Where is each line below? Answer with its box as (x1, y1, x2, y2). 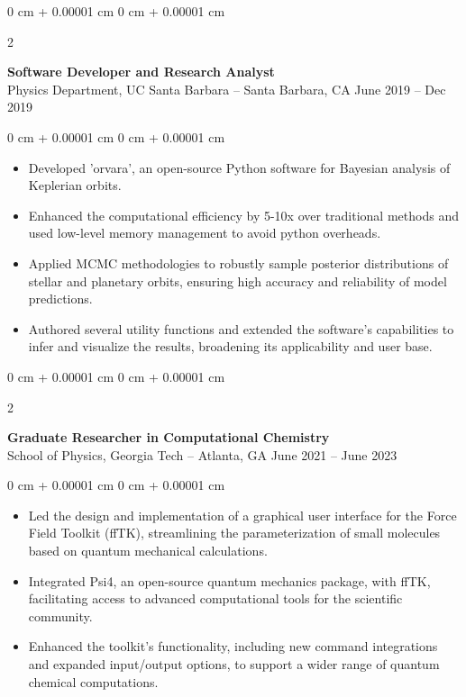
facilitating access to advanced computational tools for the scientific (28, 589, 403, 608)
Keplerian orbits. (28, 176, 122, 195)
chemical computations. (28, 672, 159, 691)
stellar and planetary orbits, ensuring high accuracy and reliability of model (28, 271, 447, 290)
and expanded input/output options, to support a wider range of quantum (28, 655, 440, 674)
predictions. (28, 289, 93, 308)
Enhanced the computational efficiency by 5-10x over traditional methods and (28, 205, 459, 224)
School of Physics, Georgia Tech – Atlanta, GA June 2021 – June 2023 (7, 445, 397, 464)
